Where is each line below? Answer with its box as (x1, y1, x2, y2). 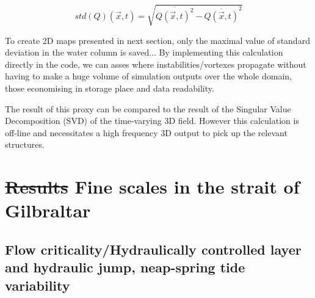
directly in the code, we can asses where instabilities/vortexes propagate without (5, 57, 306, 70)
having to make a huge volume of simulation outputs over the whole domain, (5, 70, 292, 82)
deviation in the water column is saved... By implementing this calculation (5, 46, 283, 59)
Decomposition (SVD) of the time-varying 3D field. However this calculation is (5, 114, 299, 127)
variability (5, 275, 70, 294)
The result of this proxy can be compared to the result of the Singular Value (5, 102, 291, 115)
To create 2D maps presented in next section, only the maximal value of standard (5, 34, 310, 46)
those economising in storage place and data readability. (5, 81, 214, 94)
